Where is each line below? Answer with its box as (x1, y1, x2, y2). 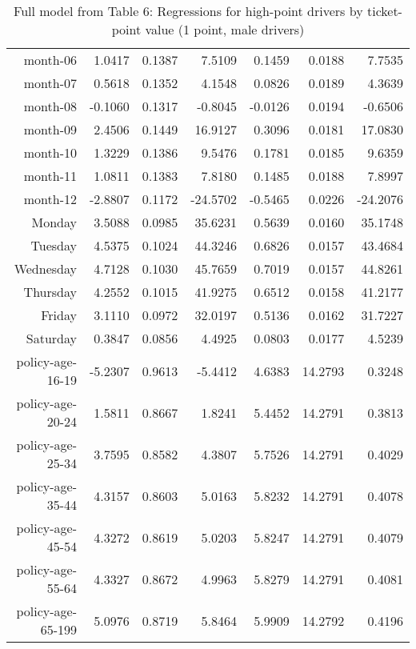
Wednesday (14, 259, 77, 278)
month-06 (23, 50, 77, 69)
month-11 (23, 166, 77, 185)
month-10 (23, 143, 77, 162)
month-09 (23, 120, 77, 138)
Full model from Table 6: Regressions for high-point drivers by (14, 2, 363, 20)
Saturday (26, 329, 77, 347)
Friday (41, 306, 77, 324)
